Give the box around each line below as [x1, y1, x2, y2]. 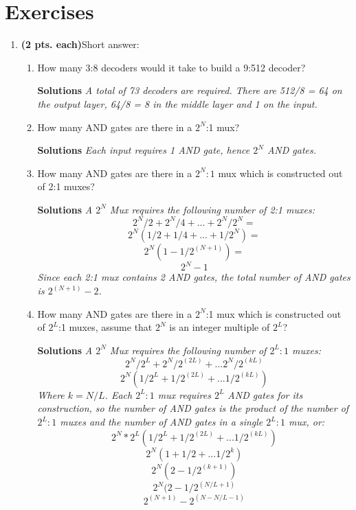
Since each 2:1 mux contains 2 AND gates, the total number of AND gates [37, 270, 351, 284]
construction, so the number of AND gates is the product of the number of [37, 401, 349, 415]
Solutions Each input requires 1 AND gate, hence [37, 143, 250, 157]
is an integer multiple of [169, 320, 270, 334]
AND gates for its [227, 387, 303, 402]
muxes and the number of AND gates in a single [60, 415, 263, 429]
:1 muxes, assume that [58, 320, 153, 334]
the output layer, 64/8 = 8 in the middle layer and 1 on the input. [37, 96, 318, 111]
